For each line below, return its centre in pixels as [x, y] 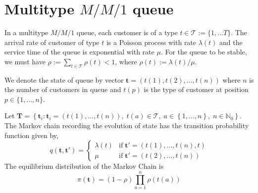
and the [231, 42]
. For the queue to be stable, [204, 52]
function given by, [31, 135]
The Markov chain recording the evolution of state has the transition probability [127, 125]
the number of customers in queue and [63, 89]
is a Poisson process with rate [151, 42]
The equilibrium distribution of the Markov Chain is [84, 166]
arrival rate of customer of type [52, 42]
